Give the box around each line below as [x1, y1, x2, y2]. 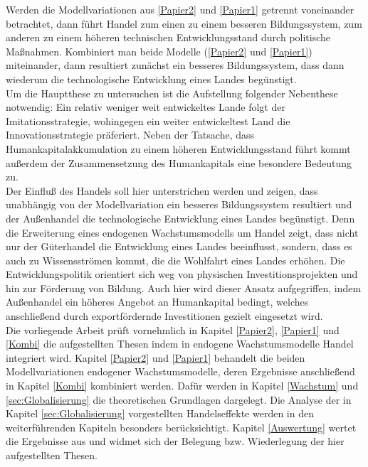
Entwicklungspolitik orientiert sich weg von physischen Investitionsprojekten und [6, 267, 358, 281]
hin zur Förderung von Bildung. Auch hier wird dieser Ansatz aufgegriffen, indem [6, 280, 362, 295]
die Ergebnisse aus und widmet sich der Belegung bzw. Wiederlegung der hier [6, 434, 345, 449]
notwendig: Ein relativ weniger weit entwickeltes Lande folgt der [6, 100, 285, 114]
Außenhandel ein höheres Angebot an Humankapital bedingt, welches [6, 294, 309, 309]
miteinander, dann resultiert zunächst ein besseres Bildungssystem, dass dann [6, 58, 345, 73]
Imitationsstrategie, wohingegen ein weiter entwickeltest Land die [6, 113, 290, 128]
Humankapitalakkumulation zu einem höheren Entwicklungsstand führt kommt [6, 141, 351, 156]
